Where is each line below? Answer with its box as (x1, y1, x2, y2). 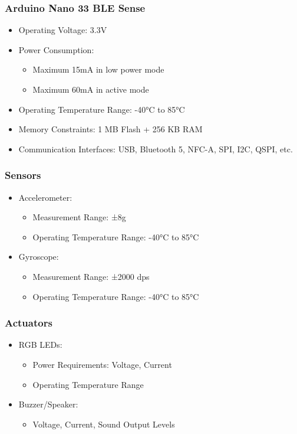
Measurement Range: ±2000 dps (32, 270, 150, 282)
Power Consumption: (18, 43, 94, 56)
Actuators (5, 315, 52, 330)
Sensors (5, 168, 41, 182)
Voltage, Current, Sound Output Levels (32, 417, 175, 430)
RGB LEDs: (18, 338, 62, 351)
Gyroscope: (18, 250, 59, 263)
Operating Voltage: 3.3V (18, 24, 107, 36)
